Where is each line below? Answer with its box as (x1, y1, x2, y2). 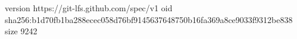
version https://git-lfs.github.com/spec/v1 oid (5, 2, 173, 14)
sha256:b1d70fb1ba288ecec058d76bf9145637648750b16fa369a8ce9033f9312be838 (5, 13, 293, 25)
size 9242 (5, 25, 37, 37)
